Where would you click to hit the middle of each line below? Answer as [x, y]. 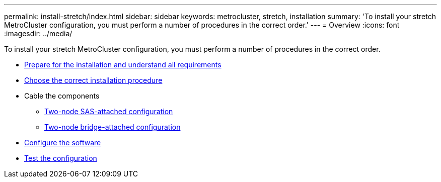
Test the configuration [61, 158]
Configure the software [63, 143]
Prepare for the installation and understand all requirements [123, 65]
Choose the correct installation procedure [93, 80]
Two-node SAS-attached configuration [109, 111]
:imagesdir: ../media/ [38, 33]
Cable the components [62, 96]
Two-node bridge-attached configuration [113, 127]
